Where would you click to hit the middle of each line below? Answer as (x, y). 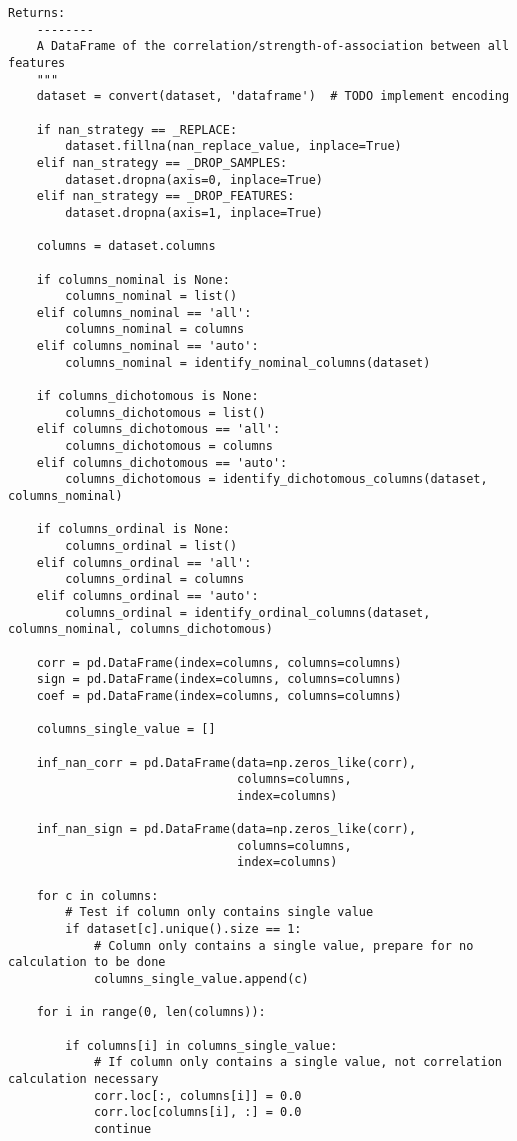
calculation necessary (83, 1079)
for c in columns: (97, 895)
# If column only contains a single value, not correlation (297, 1062)
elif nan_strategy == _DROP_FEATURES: (165, 196)
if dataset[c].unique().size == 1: (183, 929)
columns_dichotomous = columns (169, 446)
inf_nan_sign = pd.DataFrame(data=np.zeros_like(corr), (226, 829)
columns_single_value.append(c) (201, 979)
